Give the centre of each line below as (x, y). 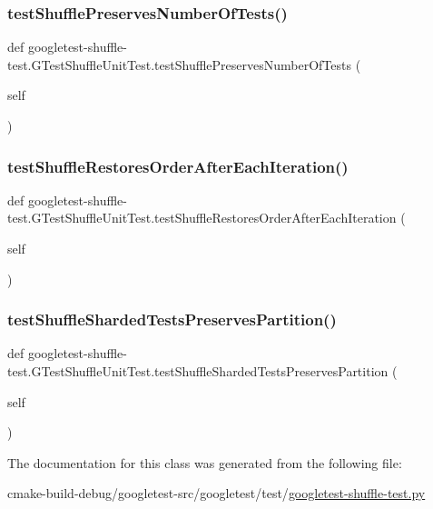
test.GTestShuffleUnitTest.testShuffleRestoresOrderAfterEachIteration (202, 218)
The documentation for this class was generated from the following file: (205, 462)
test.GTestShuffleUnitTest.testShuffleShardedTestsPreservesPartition (198, 371)
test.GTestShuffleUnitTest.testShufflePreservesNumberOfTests (180, 64)
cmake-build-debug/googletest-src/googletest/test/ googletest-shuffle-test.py (216, 493)
